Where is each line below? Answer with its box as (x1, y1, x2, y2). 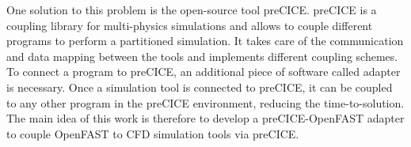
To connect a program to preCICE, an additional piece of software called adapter (6, 63, 401, 80)
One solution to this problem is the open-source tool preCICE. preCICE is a (6, 2, 377, 17)
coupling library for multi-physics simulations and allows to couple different (6, 17, 373, 33)
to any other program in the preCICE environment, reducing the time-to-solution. (6, 94, 405, 111)
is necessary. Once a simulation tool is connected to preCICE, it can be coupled (6, 78, 393, 95)
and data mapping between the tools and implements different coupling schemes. (6, 47, 398, 64)
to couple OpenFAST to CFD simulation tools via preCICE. (6, 125, 299, 141)
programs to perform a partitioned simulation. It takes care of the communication (6, 32, 404, 49)
